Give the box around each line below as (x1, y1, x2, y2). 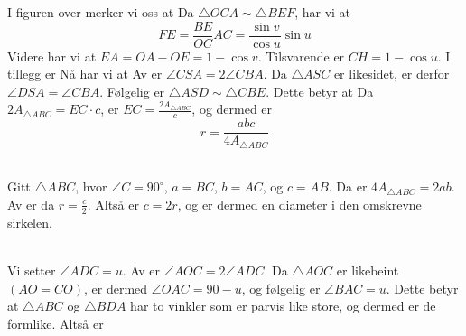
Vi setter (7, 260, 56, 279)
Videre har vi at (7, 46, 97, 65)
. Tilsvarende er (257, 46, 345, 65)
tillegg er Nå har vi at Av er (7, 64, 163, 83)
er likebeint (336, 260, 399, 279)
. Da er (328, 177, 368, 196)
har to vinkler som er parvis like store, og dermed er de (130, 296, 436, 315)
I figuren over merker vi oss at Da (7, 3, 194, 21)
